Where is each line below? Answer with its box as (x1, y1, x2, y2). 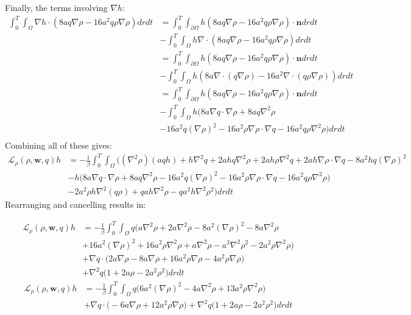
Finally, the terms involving (5, 1, 108, 13)
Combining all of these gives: (5, 139, 112, 152)
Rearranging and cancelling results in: (5, 198, 146, 211)
